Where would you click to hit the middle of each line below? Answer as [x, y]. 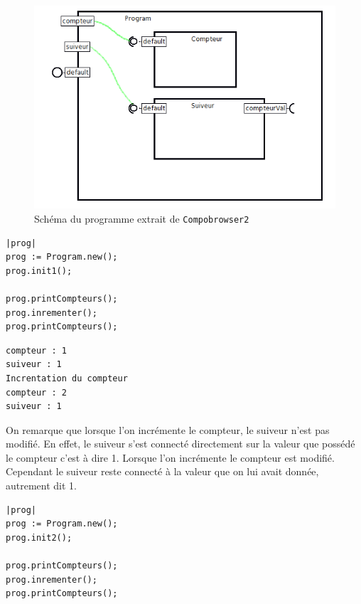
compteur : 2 [36, 392]
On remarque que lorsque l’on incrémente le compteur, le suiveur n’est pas [168, 429]
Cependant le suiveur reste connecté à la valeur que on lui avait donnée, [162, 471]
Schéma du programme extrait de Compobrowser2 [142, 218]
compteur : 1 [36, 350]
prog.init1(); [39, 271]
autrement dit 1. [41, 486]
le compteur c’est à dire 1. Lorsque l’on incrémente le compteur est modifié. [170, 457]
